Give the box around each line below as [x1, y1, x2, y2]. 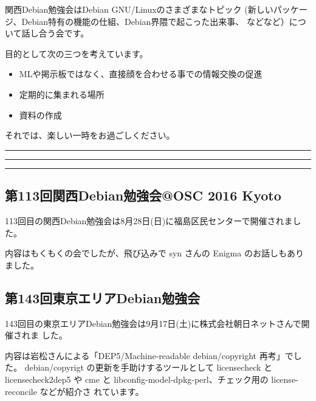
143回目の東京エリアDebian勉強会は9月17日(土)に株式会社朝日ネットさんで [5, 317, 301, 329]
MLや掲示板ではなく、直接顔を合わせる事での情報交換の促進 [19, 67, 263, 80]
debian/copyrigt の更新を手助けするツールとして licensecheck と [24, 361, 273, 374]
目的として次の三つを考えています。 [5, 47, 148, 60]
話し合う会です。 [21, 27, 89, 39]
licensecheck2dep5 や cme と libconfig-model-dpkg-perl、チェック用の [5, 372, 269, 385]
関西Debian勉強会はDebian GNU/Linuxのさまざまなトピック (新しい [5, 3, 273, 15]
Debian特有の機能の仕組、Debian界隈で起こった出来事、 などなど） [21, 15, 289, 27]
